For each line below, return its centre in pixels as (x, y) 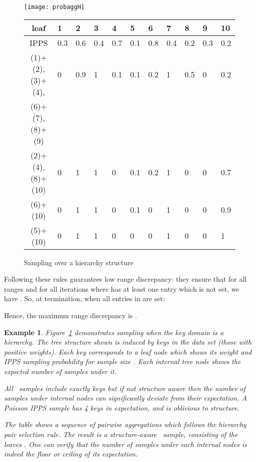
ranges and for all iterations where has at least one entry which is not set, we (122, 288)
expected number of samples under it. (60, 371)
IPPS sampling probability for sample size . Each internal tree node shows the (123, 361)
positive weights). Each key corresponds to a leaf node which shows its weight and (128, 351)
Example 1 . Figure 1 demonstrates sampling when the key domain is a (114, 332)
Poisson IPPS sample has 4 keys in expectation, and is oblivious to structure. (122, 407)
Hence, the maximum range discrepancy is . (70, 315)
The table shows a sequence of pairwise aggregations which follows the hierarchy (125, 424)
